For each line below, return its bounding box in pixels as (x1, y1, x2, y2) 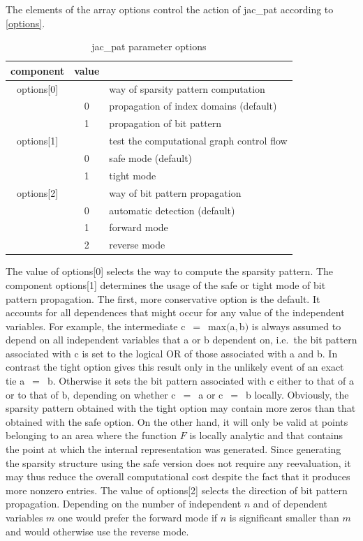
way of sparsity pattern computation (109, 81, 265, 96)
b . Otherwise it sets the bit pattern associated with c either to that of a (47, 373, 355, 388)
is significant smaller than (229, 510, 339, 524)
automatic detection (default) (109, 202, 235, 217)
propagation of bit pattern (109, 116, 222, 131)
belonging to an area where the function (6, 428, 177, 443)
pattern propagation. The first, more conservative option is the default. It (6, 291, 320, 306)
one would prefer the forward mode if (58, 510, 218, 524)
